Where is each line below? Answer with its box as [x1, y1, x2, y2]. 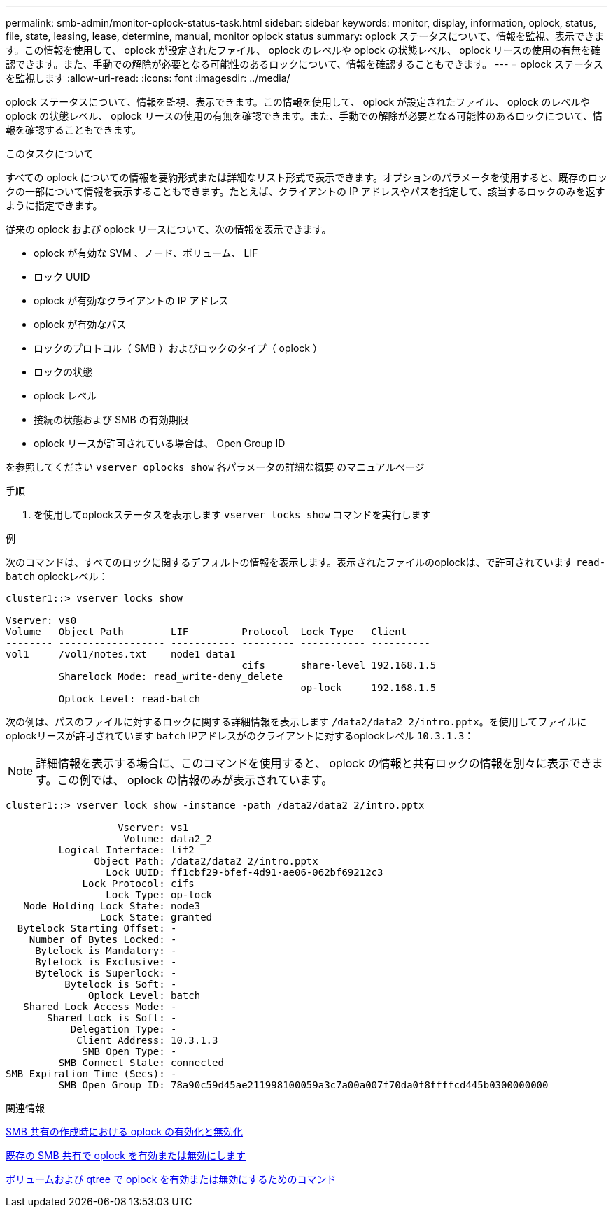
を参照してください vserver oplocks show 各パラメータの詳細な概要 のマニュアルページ [6, 461, 425, 473]
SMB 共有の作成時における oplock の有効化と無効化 [6, 1126, 244, 1137]
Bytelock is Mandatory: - [35, 945, 177, 956]
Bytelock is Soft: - [64, 979, 177, 990]
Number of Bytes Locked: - [29, 934, 177, 945]
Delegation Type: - [70, 1023, 177, 1035]
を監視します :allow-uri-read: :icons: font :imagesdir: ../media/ [6, 72, 290, 84]
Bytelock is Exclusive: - [35, 956, 177, 967]
